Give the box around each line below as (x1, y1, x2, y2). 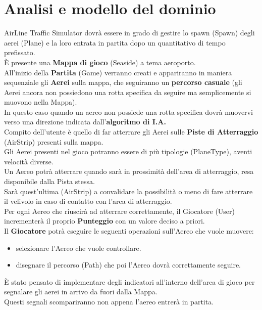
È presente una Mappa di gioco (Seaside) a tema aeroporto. (4, 57, 196, 67)
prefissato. (4, 47, 35, 58)
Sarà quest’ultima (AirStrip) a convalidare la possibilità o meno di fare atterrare (4, 186, 253, 196)
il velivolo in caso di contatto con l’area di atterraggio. (4, 196, 172, 206)
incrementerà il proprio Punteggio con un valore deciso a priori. (4, 215, 205, 226)
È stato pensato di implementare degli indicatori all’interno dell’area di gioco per (4, 276, 255, 287)
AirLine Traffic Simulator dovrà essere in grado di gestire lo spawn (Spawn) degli (4, 27, 255, 38)
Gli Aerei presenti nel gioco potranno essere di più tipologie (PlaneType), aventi (4, 146, 252, 157)
